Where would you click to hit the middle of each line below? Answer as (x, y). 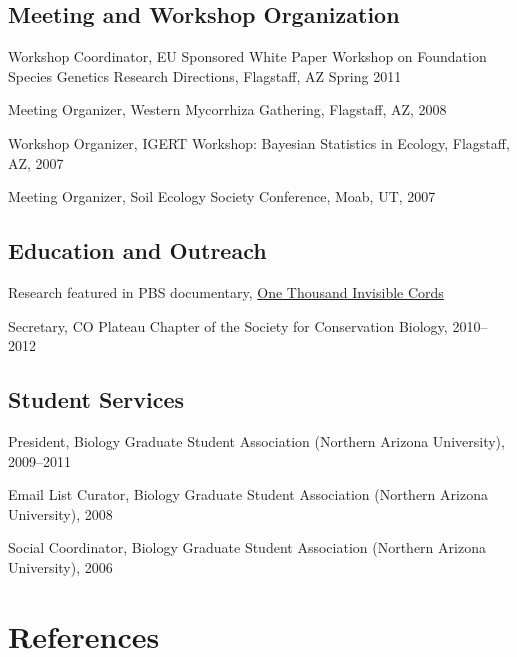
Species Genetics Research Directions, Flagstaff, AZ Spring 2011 (205, 75)
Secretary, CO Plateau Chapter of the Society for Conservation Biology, (228, 325)
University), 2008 (60, 513)
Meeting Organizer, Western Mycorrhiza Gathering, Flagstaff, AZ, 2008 (227, 109)
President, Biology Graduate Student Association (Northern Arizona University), (256, 440)
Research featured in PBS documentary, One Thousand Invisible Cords (226, 291)
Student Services (96, 399)
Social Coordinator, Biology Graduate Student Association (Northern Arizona (247, 547)
